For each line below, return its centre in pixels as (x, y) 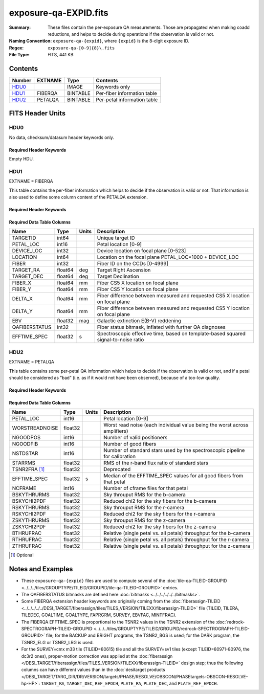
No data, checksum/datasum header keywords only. (62, 137)
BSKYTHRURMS (31, 495)
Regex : (16, 48)
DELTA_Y (22, 312)
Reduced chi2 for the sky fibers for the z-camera (160, 527)
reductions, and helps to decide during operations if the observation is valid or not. (131, 34)
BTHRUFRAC (27, 533)
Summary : (20, 27)
